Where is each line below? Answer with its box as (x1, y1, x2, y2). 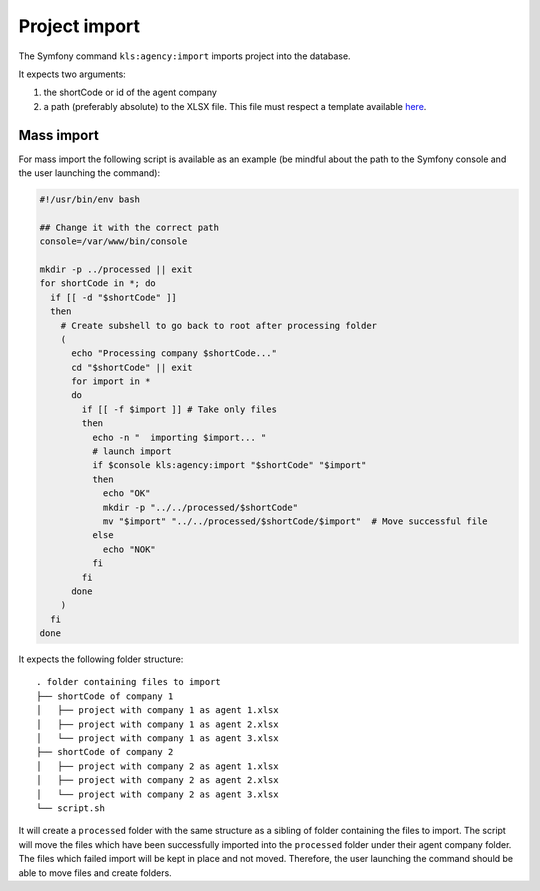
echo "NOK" (102, 543, 157, 555)
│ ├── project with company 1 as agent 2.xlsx (36, 718, 279, 730)
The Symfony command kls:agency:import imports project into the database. (18, 50, 351, 62)
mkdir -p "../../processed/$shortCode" (102, 501, 299, 513)
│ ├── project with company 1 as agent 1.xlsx (36, 705, 279, 716)
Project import (18, 15, 140, 37)
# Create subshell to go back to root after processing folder (60, 320, 378, 331)
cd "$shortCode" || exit (71, 361, 194, 373)
